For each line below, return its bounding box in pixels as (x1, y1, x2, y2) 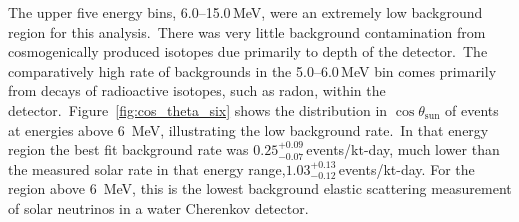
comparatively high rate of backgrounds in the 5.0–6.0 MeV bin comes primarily (8, 60, 497, 81)
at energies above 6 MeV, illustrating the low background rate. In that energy (8, 119, 489, 140)
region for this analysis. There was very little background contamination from (8, 21, 486, 42)
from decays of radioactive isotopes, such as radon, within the (8, 80, 386, 101)
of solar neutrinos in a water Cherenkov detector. (8, 197, 309, 218)
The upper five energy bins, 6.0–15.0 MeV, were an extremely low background (8, 2, 483, 22)
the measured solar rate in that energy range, (8, 158, 286, 179)
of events (445, 99, 499, 120)
